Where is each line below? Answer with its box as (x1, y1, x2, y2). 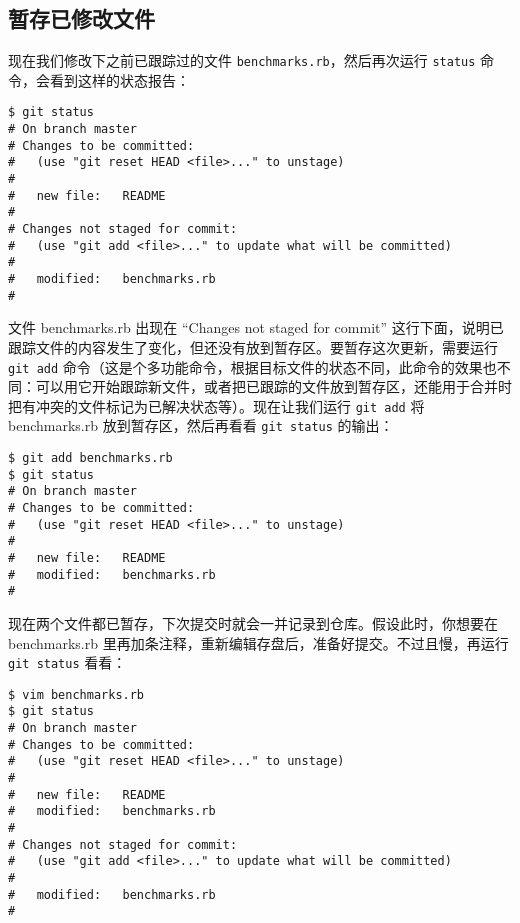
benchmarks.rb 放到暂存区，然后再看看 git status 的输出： (8, 415, 394, 436)
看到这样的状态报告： (49, 69, 190, 90)
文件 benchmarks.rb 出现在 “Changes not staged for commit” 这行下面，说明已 (8, 317, 504, 338)
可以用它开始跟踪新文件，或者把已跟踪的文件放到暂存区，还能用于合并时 (35, 376, 512, 397)
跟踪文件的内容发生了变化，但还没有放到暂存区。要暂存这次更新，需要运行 (8, 336, 498, 357)
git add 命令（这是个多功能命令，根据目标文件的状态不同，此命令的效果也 (8, 356, 497, 377)
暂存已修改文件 (8, 3, 155, 34)
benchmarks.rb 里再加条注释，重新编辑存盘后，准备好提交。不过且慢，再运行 (8, 632, 509, 653)
